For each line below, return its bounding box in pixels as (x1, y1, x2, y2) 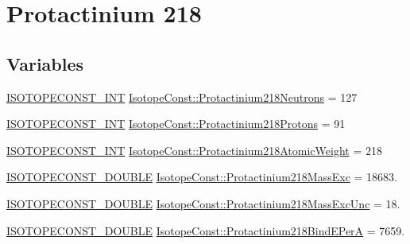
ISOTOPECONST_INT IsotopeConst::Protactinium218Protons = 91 (6, 115, 346, 132)
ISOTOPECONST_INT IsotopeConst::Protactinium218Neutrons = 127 (6, 88, 358, 105)
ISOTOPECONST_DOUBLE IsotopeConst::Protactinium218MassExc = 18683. (6, 168, 397, 185)
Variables (6, 51, 84, 76)
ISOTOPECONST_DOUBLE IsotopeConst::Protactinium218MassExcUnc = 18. (6, 195, 400, 211)
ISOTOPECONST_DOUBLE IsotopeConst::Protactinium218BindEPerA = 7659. (6, 222, 405, 238)
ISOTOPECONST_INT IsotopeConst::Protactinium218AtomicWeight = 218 (6, 141, 382, 158)
